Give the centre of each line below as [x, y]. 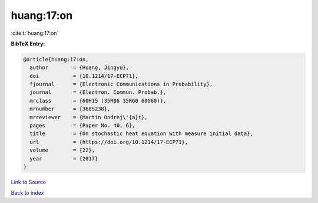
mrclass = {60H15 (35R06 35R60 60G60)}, [98, 101]
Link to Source [29, 182]
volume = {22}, [62, 150]
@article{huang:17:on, [56, 59]
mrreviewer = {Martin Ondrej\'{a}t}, [89, 117]
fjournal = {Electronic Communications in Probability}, [121, 84]
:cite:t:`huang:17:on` [35, 33]
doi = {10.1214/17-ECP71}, [84, 76]
